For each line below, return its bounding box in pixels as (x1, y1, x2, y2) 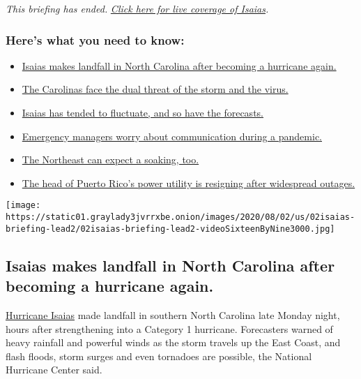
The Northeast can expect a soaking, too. (22, 152, 199, 167)
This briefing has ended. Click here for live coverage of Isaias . (6, 1, 269, 15)
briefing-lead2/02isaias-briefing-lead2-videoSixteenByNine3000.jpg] (6, 223, 335, 234)
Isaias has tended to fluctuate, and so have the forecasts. (22, 105, 263, 119)
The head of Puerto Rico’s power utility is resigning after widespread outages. (22, 175, 355, 190)
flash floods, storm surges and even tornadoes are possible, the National (6, 348, 312, 363)
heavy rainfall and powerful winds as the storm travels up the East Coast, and (6, 335, 341, 350)
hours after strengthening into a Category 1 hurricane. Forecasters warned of (6, 321, 333, 336)
